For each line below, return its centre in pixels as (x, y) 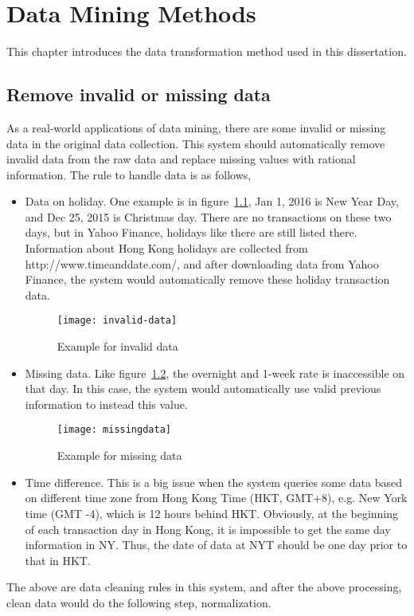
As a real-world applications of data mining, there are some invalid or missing (196, 127)
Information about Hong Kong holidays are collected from (166, 248)
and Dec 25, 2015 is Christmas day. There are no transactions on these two (208, 216)
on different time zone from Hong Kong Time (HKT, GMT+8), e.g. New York (216, 498)
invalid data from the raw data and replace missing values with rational (181, 159)
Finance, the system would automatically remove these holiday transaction (207, 279)
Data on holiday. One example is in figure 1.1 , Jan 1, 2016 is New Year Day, (212, 201)
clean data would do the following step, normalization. (139, 602)
